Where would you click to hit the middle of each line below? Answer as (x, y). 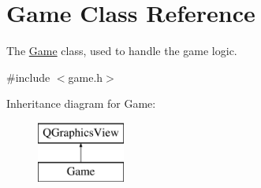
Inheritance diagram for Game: (81, 103)
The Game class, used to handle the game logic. (122, 51)
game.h (86, 77)
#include (28, 77)
